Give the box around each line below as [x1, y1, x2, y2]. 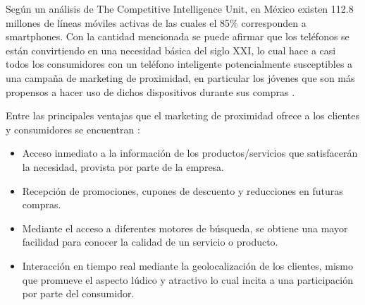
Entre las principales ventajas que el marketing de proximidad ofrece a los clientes [6, 108, 360, 123]
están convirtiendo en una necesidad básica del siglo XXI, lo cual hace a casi [6, 42, 336, 57]
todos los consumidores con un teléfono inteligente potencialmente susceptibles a [6, 56, 353, 71]
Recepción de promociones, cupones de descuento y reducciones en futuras [22, 183, 343, 198]
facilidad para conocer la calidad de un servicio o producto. [22, 234, 278, 249]
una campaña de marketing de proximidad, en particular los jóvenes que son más [6, 70, 355, 85]
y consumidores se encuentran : [6, 121, 140, 136]
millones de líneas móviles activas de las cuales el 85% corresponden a [6, 15, 307, 30]
